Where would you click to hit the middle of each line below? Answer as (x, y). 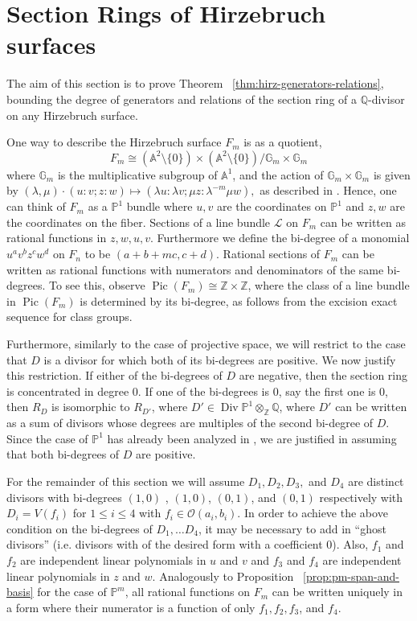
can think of (36, 206)
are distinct (376, 481)
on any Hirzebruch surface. (72, 115)
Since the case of (47, 438)
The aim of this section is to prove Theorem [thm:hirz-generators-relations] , (195, 83)
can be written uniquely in (337, 592)
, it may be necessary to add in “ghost (292, 528)
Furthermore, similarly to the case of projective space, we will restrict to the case (206, 344)
